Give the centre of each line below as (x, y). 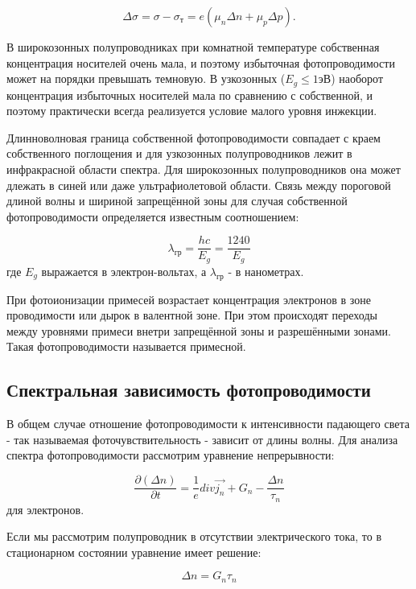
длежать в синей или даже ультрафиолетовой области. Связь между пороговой (199, 185)
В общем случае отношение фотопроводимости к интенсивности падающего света (208, 424)
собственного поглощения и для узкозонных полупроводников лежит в (179, 153)
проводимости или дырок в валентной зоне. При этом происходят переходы (192, 315)
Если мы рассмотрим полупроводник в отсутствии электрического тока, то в (194, 536)
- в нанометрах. (266, 271)
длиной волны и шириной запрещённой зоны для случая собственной (177, 201)
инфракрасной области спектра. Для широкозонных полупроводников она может (204, 169)
